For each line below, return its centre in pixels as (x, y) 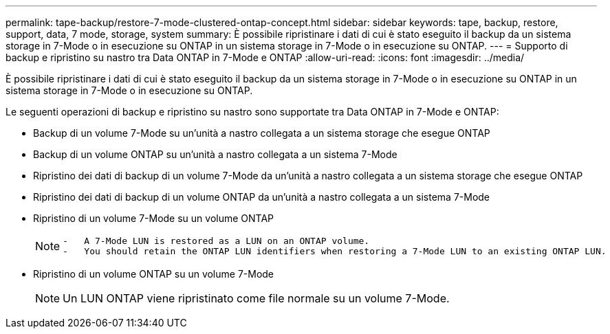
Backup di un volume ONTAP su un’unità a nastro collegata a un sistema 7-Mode (215, 154)
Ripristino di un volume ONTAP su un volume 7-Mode (154, 274)
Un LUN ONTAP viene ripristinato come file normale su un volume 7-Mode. (256, 298)
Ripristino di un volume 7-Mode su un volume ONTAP (154, 218)
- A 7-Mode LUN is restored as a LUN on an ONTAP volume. (216, 241)
